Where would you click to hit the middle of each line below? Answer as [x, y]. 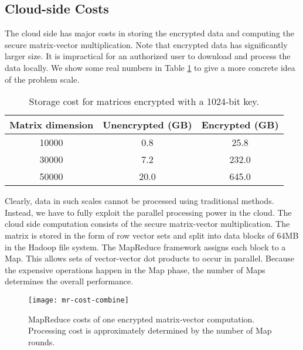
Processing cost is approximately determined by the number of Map [150, 330]
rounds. [42, 341]
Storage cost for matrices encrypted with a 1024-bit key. [144, 101]
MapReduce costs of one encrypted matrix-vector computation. [142, 319]
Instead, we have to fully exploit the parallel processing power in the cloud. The [148, 212]
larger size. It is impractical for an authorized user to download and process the [148, 56]
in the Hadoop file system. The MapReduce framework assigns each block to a [145, 247]
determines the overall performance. [69, 281]
